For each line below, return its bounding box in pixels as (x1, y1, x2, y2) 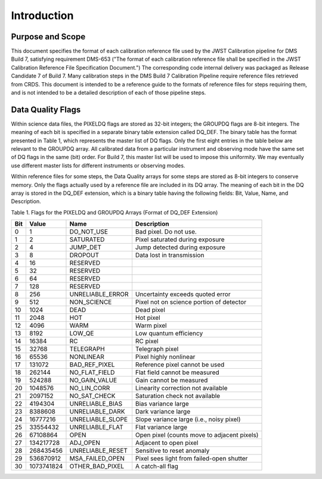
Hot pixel (135, 313, 160, 322)
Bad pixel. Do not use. (135, 228, 197, 236)
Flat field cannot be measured (135, 368, 219, 377)
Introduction (11, 9, 74, 22)
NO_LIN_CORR (69, 384, 110, 393)
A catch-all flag (135, 462, 178, 471)
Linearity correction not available (135, 384, 228, 393)
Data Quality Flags (11, 104, 81, 114)
